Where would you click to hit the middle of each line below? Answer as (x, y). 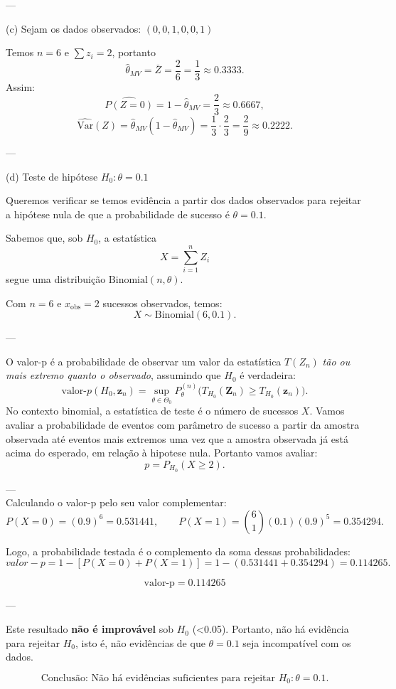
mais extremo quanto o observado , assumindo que (113, 375)
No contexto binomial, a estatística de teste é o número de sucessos (152, 411)
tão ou (336, 361)
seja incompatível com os (297, 642)
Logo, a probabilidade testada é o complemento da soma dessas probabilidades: (178, 551)
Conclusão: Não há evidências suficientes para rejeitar (158, 678)
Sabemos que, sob (44, 238)
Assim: (20, 86)
